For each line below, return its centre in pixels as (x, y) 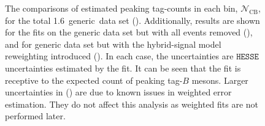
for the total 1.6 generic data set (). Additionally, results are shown (132, 20)
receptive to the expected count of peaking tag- (94, 80)
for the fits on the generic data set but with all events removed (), (129, 32)
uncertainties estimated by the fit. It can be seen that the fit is (123, 68)
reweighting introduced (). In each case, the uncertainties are (119, 56)
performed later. (35, 116)
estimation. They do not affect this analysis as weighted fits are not (132, 104)
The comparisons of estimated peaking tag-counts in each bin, (121, 8)
